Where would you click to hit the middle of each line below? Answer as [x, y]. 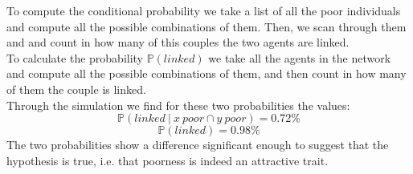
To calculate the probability [75, 57]
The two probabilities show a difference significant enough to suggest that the [198, 145]
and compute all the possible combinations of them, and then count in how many [206, 73]
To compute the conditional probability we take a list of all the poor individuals [204, 10]
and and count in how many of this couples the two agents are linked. [178, 42]
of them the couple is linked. [76, 89]
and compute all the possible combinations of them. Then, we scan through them [206, 26]
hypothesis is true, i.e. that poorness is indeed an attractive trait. [168, 160]
